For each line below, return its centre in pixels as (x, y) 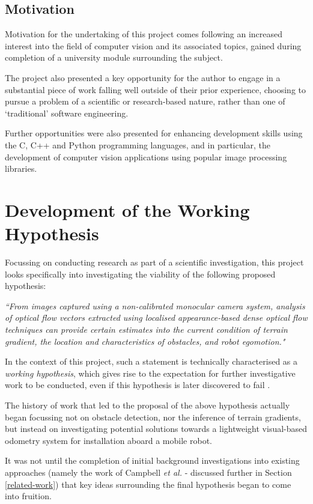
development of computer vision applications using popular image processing (146, 156)
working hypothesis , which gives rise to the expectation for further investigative (150, 373)
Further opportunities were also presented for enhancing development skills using (154, 133)
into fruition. (28, 496)
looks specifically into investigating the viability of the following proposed (140, 274)
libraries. (21, 169)
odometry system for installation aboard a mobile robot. (108, 440)
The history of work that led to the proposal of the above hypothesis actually (147, 405)
